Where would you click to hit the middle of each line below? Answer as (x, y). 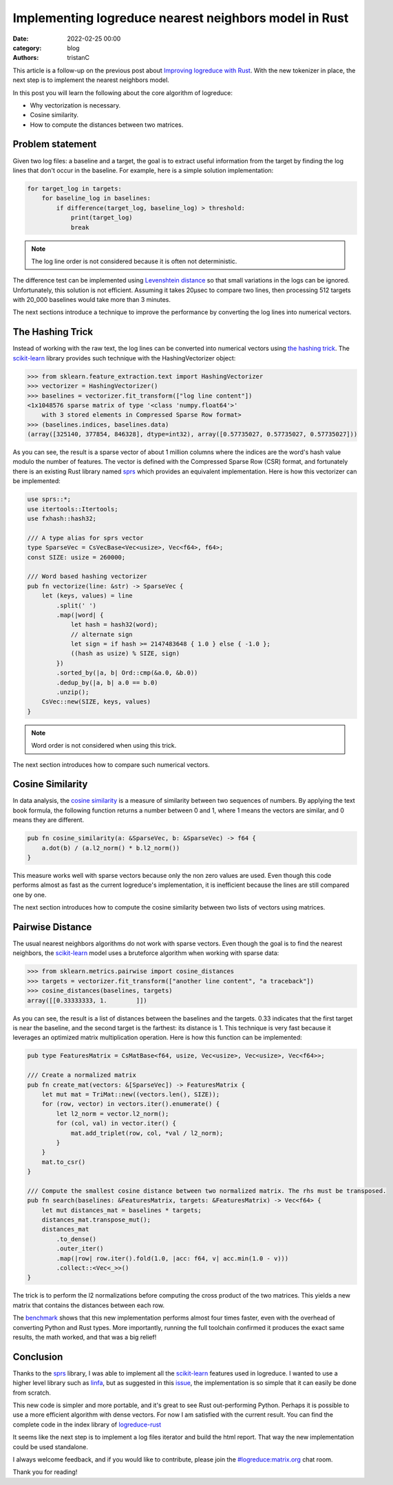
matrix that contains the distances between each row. (89, 1305)
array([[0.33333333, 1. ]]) (87, 1000)
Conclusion (38, 1356)
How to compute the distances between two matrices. (107, 125)
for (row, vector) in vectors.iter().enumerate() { (131, 1104)
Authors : (26, 58)
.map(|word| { (80, 615)
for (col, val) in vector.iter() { (116, 1124)
